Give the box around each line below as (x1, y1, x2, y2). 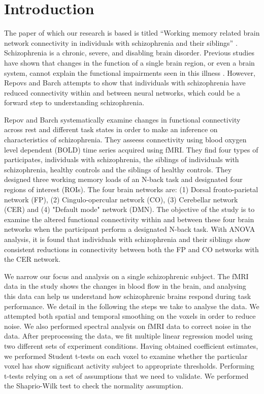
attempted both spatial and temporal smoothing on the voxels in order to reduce (4, 311, 256, 321)
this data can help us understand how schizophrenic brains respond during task (4, 290, 251, 301)
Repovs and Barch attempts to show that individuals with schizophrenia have (4, 77, 246, 88)
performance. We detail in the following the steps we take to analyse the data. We (4, 300, 259, 311)
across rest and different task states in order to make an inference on (4, 124, 218, 135)
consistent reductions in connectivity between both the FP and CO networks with (4, 244, 259, 254)
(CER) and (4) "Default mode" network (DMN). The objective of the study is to (4, 204, 255, 215)
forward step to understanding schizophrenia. (4, 97, 145, 108)
